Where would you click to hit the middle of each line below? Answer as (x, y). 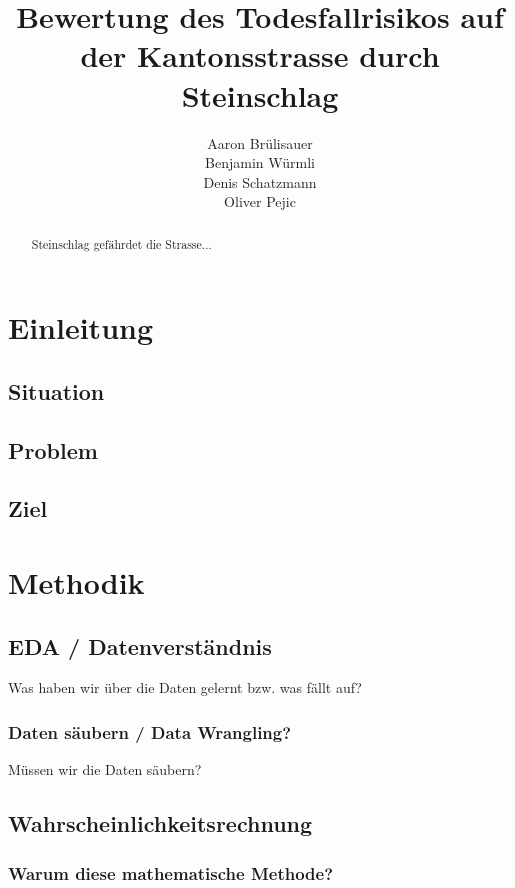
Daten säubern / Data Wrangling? (150, 731)
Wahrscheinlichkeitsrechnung (160, 823)
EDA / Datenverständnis (140, 645)
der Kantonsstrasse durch (260, 55)
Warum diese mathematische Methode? (171, 872)
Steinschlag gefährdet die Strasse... (121, 243)
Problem (53, 449)
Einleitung (81, 327)
